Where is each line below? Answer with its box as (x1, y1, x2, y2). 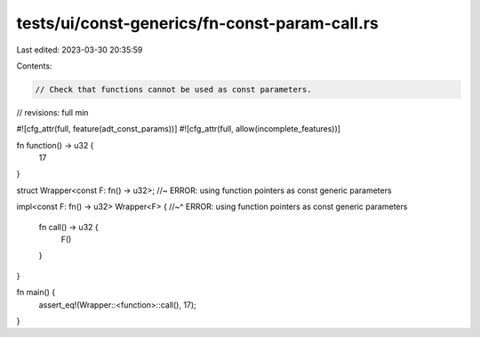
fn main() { (16, 287, 56, 298)
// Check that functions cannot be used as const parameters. (35, 84, 312, 94)
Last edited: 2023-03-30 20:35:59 (16, 44, 143, 55)
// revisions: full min (16, 107, 89, 117)
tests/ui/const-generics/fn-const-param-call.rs (16, 13, 380, 33)
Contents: (16, 60, 52, 71)
